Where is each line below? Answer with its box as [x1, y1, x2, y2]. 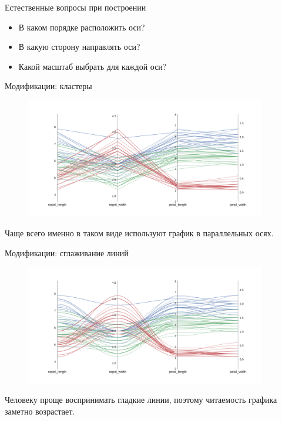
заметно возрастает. [5, 405, 75, 417]
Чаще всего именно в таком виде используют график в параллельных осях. [5, 226, 274, 239]
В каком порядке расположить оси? [18, 21, 145, 33]
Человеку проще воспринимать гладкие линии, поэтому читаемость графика [5, 393, 277, 406]
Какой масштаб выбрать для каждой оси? [18, 60, 167, 72]
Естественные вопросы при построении [5, 1, 146, 13]
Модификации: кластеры [5, 80, 92, 92]
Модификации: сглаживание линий [5, 246, 129, 259]
